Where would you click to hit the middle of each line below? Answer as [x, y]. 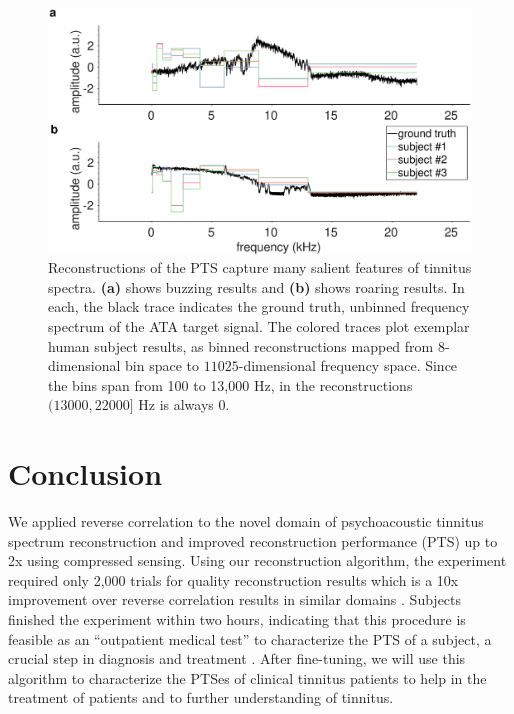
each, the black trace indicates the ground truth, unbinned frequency [259, 306]
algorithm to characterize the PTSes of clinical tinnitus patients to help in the [247, 677]
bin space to [162, 365]
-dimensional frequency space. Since [348, 365]
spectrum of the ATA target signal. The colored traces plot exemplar [259, 325]
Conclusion [85, 473]
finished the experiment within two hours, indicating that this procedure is [237, 618]
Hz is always [176, 404]
